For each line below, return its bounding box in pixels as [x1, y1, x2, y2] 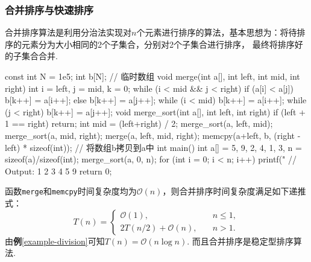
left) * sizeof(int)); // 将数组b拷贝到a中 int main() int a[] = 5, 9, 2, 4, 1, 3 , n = [5, 141, 302, 153]
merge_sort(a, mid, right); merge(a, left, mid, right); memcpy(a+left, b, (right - [5, 129, 301, 141]
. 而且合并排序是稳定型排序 [187, 234, 294, 247]
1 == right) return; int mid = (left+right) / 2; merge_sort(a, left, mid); [5, 117, 273, 130]
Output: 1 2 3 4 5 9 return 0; [5, 164, 112, 177]
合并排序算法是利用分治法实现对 [5, 26, 131, 39]
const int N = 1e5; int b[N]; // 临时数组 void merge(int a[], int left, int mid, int [5, 70, 300, 82]
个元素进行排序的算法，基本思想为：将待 [136, 26, 297, 39]
